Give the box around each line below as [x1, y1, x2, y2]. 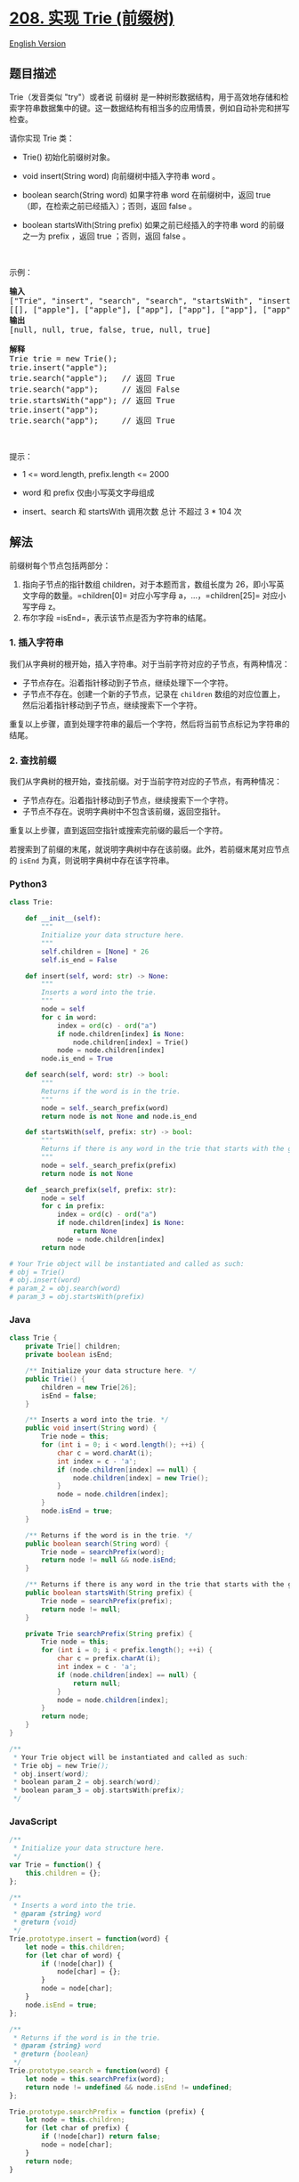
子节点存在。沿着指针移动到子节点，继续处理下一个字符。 [21, 677, 233, 688]
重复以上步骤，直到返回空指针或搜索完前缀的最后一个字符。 [9, 825, 228, 836]
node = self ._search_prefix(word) [41, 1103, 169, 1113]
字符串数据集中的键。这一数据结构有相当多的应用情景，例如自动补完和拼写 [16, 102, 290, 113]
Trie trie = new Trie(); [9, 353, 117, 363]
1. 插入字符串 [9, 637, 64, 649]
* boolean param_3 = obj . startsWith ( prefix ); [12, 1786, 185, 1795]
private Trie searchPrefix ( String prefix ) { [25, 1629, 193, 1638]
